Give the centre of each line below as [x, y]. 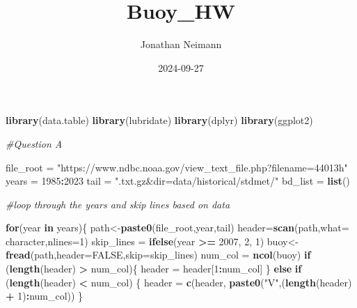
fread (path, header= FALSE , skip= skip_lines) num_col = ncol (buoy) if [158, 255]
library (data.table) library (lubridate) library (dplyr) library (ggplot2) [159, 120]
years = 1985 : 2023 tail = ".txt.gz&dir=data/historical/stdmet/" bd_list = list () [178, 181]
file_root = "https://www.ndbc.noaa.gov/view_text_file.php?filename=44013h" [177, 167]
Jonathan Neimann [181, 44]
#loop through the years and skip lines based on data [118, 204]
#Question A [34, 143]
